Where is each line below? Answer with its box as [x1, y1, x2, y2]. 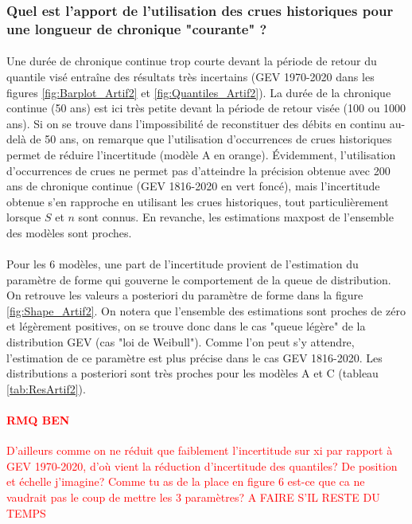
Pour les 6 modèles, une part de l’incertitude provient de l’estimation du [6, 256, 359, 272]
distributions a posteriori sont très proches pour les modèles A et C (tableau [6, 365, 379, 381]
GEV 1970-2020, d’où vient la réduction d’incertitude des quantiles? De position [6, 457, 398, 474]
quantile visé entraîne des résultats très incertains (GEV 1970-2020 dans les [6, 68, 375, 84]
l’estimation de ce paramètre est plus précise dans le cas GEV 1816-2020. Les [6, 349, 383, 366]
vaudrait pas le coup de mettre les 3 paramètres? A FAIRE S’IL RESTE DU [6, 489, 380, 505]
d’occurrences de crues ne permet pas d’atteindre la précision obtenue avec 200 [6, 162, 391, 178]
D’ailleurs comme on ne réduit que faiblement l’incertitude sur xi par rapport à [6, 442, 393, 459]
